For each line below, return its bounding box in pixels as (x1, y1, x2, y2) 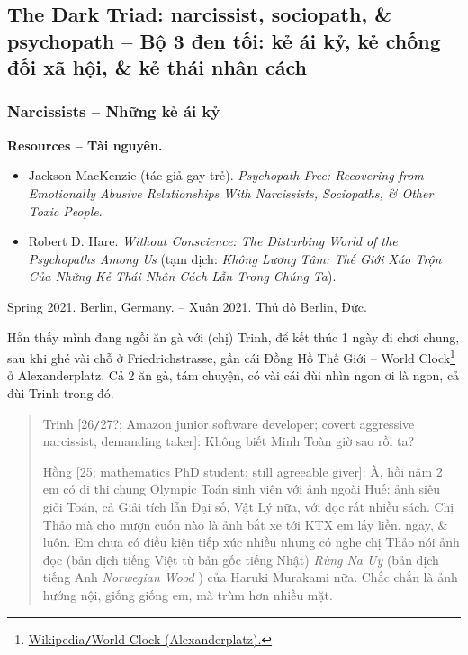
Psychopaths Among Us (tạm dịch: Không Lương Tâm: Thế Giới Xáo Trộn (28, 249, 442, 268)
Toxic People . (28, 201, 103, 220)
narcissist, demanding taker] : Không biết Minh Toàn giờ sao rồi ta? (42, 432, 415, 450)
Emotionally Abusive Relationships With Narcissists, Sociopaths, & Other (28, 183, 434, 202)
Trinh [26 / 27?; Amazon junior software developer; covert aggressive (42, 414, 415, 432)
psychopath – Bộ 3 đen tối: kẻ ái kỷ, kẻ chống (7, 26, 441, 54)
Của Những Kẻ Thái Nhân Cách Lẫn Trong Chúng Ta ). (28, 267, 337, 286)
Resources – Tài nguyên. (7, 135, 163, 154)
